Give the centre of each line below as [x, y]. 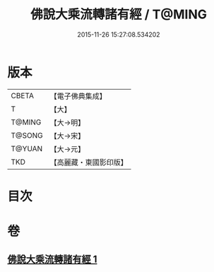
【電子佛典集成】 [78, 96]
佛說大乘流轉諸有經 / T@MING [119, 14]
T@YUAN [27, 148]
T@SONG [27, 135]
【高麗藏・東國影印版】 [89, 162]
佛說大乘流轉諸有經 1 [52, 260]
